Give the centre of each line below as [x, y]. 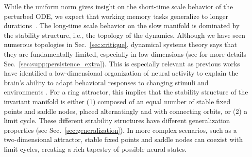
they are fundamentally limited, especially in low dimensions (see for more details [125, 54]
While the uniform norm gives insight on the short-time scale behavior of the [118, 6]
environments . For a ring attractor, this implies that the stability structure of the [126, 92]
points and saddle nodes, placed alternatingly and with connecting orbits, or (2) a [126, 111]
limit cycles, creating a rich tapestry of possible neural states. [95, 149]
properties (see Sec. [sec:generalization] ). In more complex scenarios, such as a [120, 130]
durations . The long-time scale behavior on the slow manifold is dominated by [122, 25]
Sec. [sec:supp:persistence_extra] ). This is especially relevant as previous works [122, 63]
